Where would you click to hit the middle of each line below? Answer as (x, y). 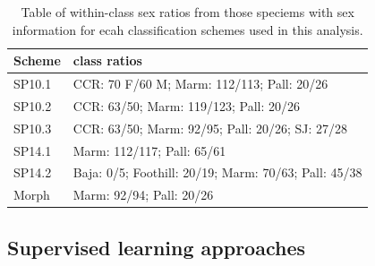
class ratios (107, 60)
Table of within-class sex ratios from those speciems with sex (187, 12)
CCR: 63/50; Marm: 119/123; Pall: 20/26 (186, 105)
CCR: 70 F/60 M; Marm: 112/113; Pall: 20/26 (200, 84)
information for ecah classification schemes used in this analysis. (187, 29)
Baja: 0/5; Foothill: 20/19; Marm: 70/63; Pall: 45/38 (217, 172)
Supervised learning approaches (156, 247)
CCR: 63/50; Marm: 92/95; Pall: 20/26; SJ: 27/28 (210, 128)
